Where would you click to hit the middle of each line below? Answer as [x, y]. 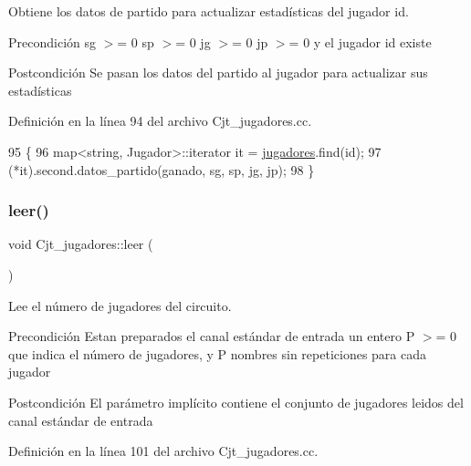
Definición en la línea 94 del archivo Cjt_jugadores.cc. [160, 121]
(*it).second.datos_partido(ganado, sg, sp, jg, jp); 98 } [162, 169]
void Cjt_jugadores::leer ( [81, 244]
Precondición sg [52, 41]
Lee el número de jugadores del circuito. [120, 305]
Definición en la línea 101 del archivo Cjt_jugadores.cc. [163, 451]
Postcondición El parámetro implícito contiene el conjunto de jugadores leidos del [236, 402]
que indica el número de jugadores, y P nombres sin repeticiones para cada [218, 353]
